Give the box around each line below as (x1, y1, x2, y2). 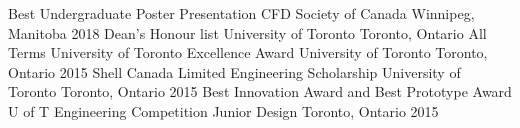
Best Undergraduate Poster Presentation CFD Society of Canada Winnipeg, (8, 3, 475, 23)
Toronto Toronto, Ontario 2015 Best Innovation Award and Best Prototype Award (8, 81, 512, 102)
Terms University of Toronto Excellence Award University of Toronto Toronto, (8, 42, 488, 63)
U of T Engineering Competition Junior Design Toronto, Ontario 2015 (8, 100, 439, 121)
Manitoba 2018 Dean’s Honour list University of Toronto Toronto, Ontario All (8, 22, 487, 43)
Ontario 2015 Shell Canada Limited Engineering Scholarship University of (8, 61, 461, 82)
